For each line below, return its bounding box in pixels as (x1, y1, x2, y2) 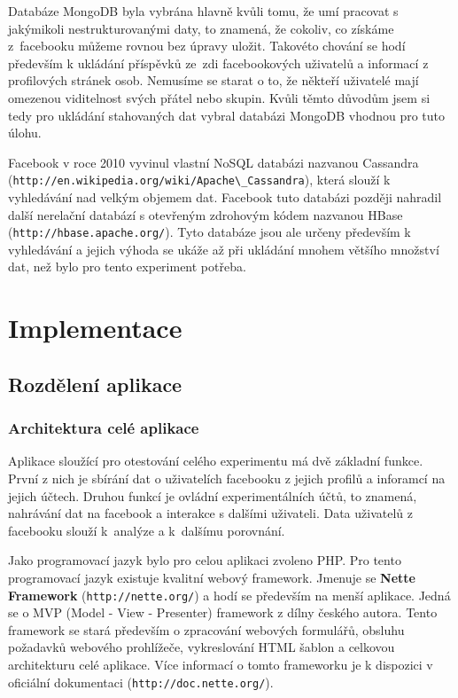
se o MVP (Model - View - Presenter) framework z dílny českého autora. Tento (8, 603, 438, 622)
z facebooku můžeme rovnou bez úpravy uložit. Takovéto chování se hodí (8, 36, 406, 55)
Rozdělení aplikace (8, 370, 182, 397)
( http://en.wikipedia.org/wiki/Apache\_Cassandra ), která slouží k (8, 170, 391, 189)
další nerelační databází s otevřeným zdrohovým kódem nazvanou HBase (8, 205, 403, 224)
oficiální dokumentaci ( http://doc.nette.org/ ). (8, 672, 274, 691)
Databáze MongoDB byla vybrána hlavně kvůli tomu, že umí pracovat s (8, 2, 399, 20)
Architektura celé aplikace (8, 417, 199, 439)
